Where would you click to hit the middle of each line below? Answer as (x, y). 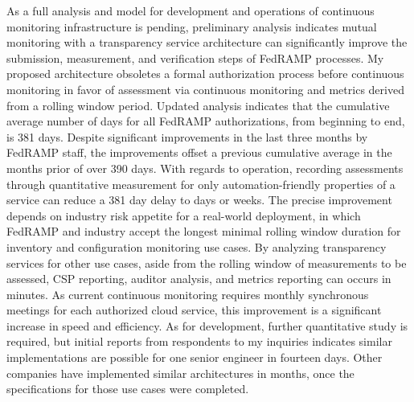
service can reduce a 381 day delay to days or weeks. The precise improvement (199, 200)
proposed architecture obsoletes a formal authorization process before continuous (205, 74)
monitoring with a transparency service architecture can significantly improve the (207, 42)
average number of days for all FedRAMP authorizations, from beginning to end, (206, 121)
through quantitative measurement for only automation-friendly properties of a (201, 184)
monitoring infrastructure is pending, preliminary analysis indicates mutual (192, 26)
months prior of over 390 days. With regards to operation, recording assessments (205, 168)
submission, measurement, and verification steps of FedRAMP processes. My (195, 57)
